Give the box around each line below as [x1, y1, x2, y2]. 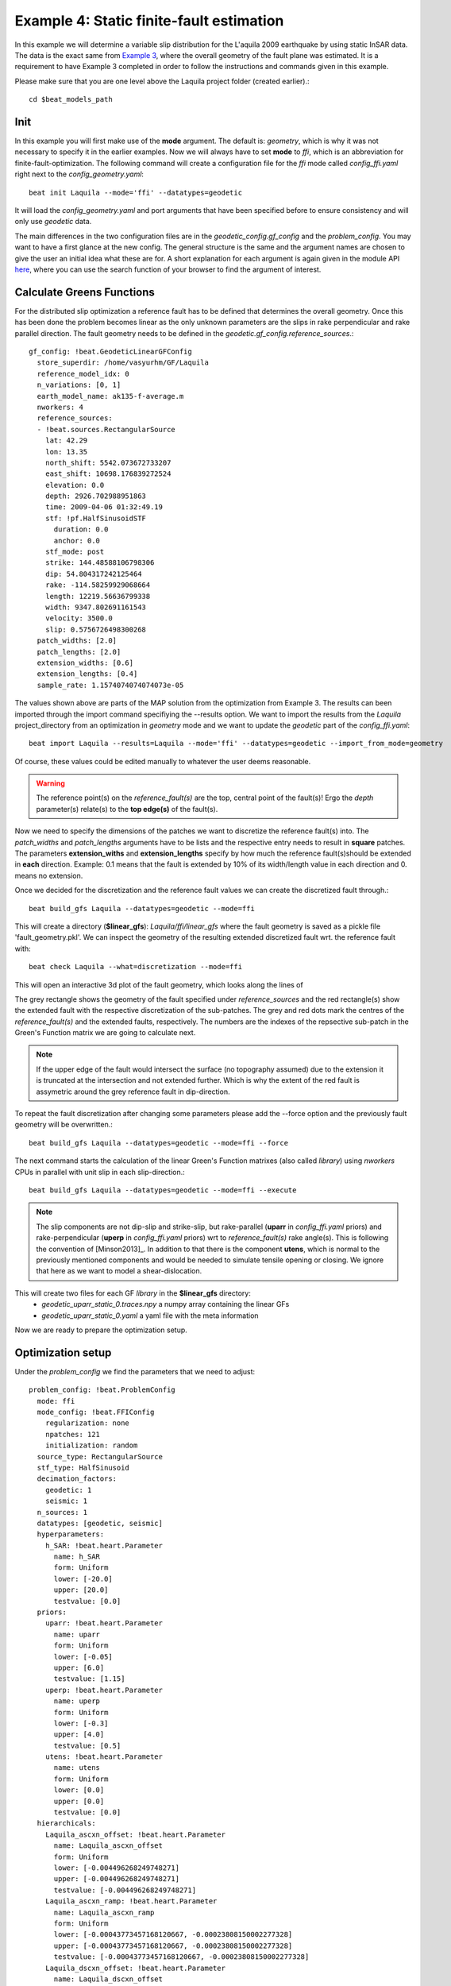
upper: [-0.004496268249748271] [53, 1875, 180, 1884]
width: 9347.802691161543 [44, 602, 147, 612]
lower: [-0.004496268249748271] [53, 1864, 180, 1872]
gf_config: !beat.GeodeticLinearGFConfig [29, 347, 192, 356]
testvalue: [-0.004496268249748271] [53, 1885, 197, 1895]
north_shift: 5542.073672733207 [44, 458, 172, 467]
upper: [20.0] [53, 1586, 109, 1594]
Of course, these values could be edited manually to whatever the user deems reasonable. [14, 756, 311, 766]
